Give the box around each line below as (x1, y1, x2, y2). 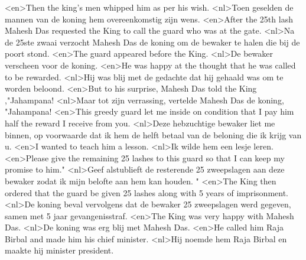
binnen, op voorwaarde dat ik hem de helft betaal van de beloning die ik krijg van (5, 128, 302, 141)
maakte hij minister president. (5, 244, 114, 256)
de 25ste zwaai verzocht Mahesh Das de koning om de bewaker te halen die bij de (5, 35, 300, 48)
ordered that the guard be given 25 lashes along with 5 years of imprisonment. (5, 186, 289, 199)
